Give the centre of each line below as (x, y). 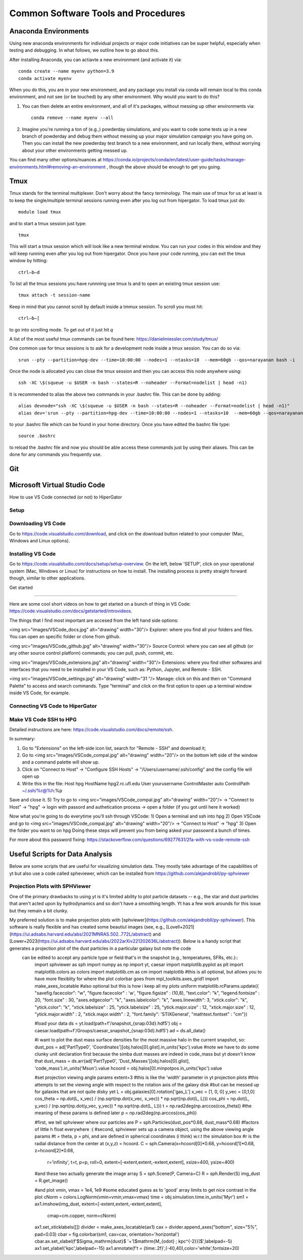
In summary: (22, 739)
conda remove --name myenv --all (72, 118)
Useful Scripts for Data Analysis (61, 854)
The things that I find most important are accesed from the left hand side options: (94, 620)
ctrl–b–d (29, 272)
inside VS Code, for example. (40, 693)
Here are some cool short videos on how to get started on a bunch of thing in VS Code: (100, 604)
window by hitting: (29, 261)
